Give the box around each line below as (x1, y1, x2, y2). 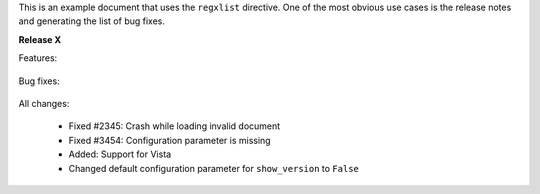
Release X (18, 33, 62, 45)
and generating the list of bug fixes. (18, 15, 165, 27)
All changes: (18, 97, 70, 109)
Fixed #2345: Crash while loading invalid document (68, 120, 281, 132)
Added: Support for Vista (68, 148, 172, 160)
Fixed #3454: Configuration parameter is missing (68, 134, 271, 146)
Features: (18, 52, 58, 64)
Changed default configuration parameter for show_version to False (68, 162, 359, 174)
